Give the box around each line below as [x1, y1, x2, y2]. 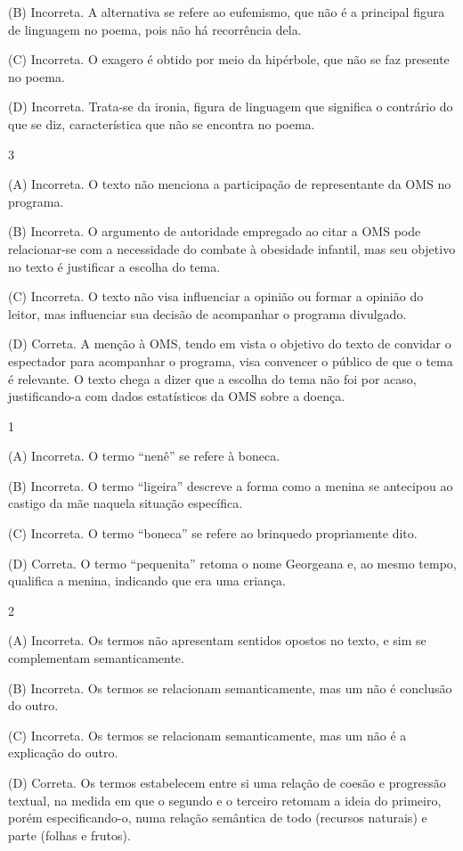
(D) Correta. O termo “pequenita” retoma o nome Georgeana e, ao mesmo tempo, [8, 553, 457, 572]
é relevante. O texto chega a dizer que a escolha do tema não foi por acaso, [8, 369, 417, 388]
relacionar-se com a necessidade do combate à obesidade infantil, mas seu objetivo [8, 239, 456, 258]
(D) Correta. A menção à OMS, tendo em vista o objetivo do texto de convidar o [8, 334, 451, 353]
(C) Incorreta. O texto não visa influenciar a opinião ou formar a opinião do [8, 287, 424, 306]
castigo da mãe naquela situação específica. [8, 494, 243, 512]
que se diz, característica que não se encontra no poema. [8, 114, 315, 133]
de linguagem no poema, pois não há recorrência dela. [8, 20, 302, 38]
